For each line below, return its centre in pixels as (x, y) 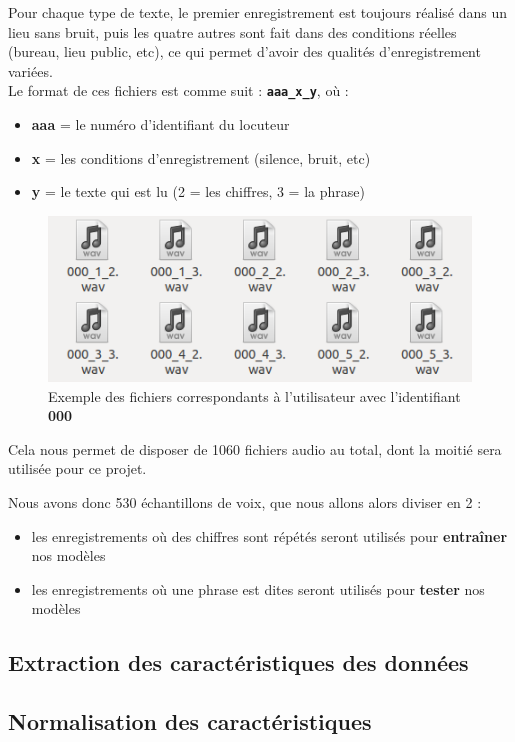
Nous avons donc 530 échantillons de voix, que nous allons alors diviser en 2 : (245, 501)
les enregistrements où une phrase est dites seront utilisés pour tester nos (258, 588)
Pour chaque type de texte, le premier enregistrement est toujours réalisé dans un (257, 12)
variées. (30, 70)
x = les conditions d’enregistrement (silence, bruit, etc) (201, 157)
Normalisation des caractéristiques (190, 721)
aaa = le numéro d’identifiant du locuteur (160, 124)
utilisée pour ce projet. (77, 468)
